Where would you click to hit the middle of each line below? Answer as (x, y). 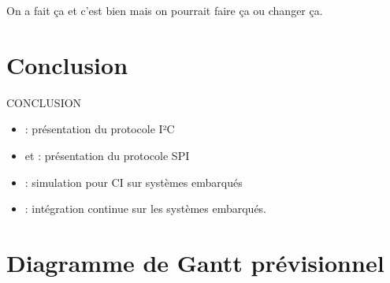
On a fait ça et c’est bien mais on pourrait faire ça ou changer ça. (165, 10)
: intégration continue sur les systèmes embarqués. (146, 209)
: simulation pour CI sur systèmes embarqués (134, 182)
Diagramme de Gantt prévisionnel (195, 262)
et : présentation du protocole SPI (107, 155)
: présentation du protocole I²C (100, 129)
